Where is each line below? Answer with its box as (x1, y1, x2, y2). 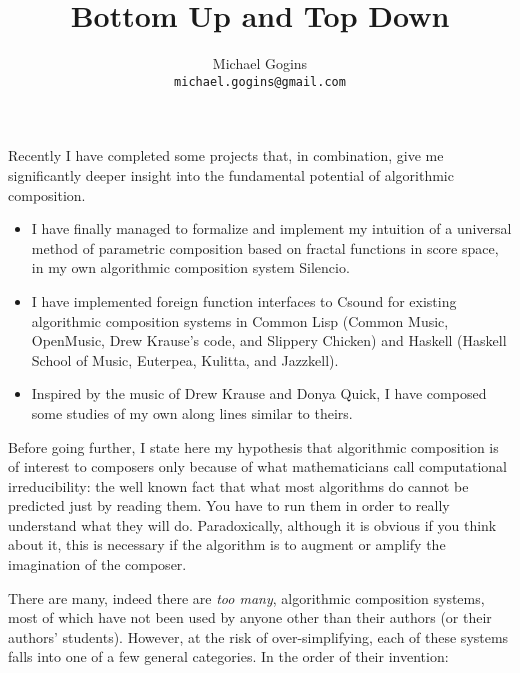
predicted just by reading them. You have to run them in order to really (8, 495, 450, 516)
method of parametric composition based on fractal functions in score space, (31, 237, 499, 258)
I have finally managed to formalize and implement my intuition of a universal (31, 218, 512, 239)
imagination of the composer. (8, 554, 187, 575)
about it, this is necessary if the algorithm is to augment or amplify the (8, 534, 446, 555)
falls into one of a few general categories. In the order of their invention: (8, 646, 449, 667)
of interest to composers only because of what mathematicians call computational (8, 456, 507, 477)
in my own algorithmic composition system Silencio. (31, 257, 350, 278)
